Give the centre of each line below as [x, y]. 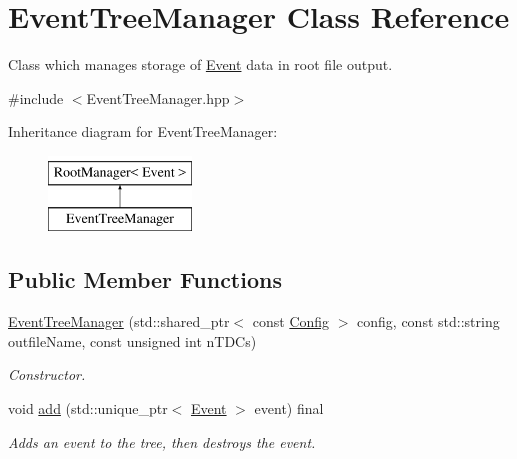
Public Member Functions [145, 279]
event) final [289, 408]
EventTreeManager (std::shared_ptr [119, 321]
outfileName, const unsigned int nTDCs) [132, 340]
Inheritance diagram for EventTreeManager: [143, 131]
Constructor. [47, 374]
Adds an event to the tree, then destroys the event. [162, 441]
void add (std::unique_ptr [88, 408]
